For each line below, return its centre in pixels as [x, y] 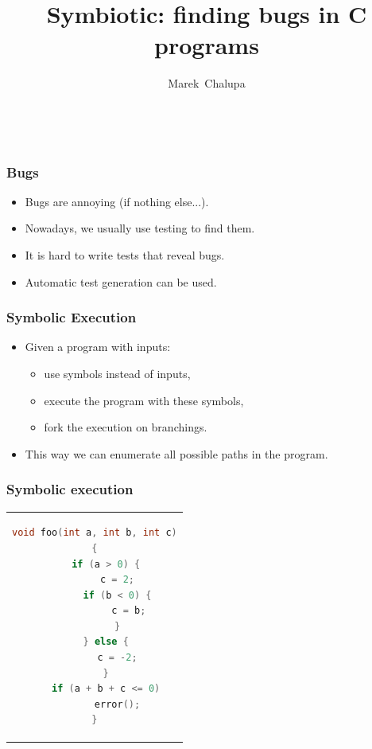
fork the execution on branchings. [126, 427]
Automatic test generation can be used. [121, 281]
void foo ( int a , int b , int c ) [95, 533]
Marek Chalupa [207, 83]
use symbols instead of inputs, [117, 373]
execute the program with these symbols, [144, 400]
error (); [117, 704]
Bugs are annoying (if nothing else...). [117, 201]
